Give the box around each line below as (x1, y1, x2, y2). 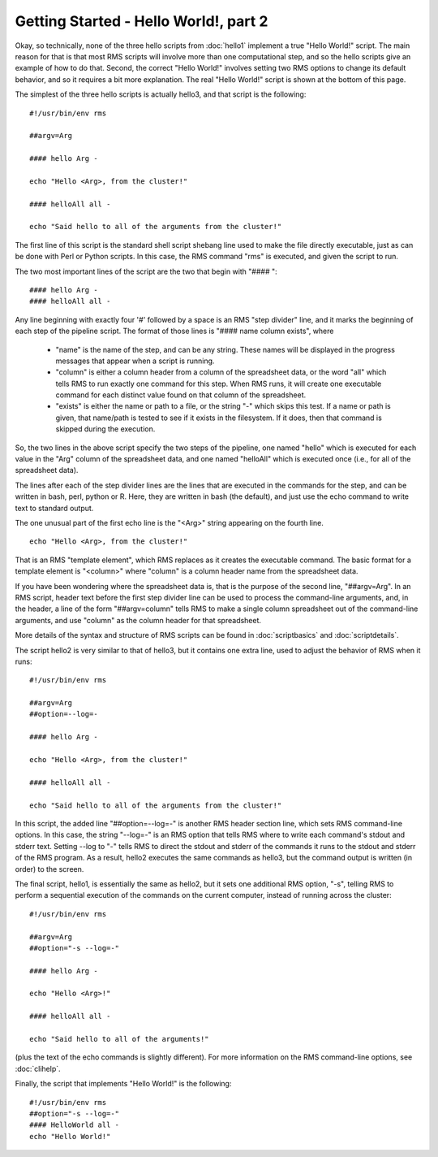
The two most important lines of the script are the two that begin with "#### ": (15, 266, 277, 276)
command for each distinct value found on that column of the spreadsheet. (55, 390, 307, 400)
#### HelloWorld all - (29, 1120, 120, 1129)
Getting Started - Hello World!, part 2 (15, 12, 268, 30)
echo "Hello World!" (29, 1132, 111, 1141)
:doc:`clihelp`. (15, 1064, 61, 1073)
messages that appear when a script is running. (55, 356, 215, 366)
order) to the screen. (15, 864, 84, 873)
